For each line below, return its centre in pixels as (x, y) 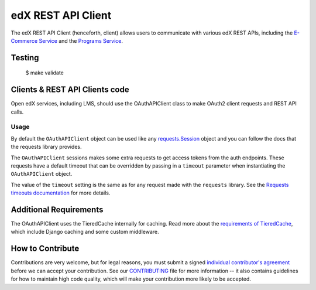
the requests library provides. (46, 147)
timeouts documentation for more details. (61, 193)
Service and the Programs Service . (81, 40)
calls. (17, 112)
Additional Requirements (57, 209)
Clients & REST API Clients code (70, 90)
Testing (25, 58)
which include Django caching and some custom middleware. (85, 232)
